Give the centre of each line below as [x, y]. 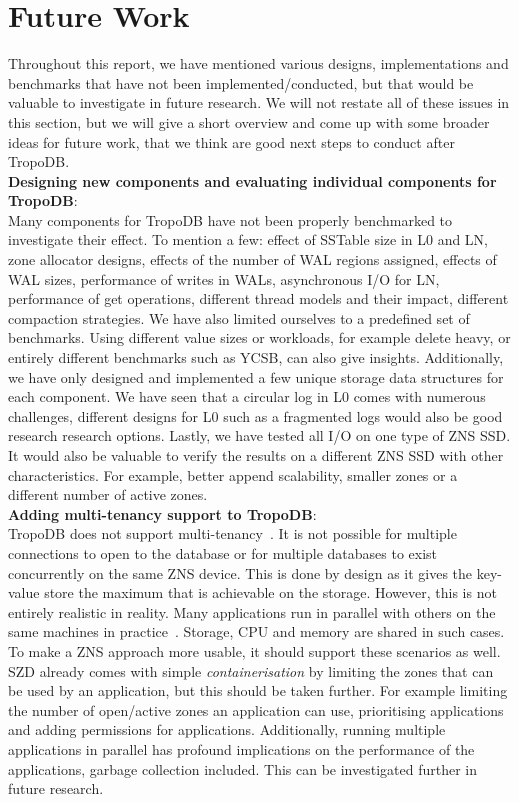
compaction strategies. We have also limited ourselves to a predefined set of [239, 317]
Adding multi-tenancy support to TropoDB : [162, 513]
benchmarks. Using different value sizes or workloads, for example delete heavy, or [259, 337]
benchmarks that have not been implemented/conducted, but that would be [241, 82]
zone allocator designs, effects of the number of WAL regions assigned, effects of [252, 259]
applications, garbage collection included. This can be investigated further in [242, 768]
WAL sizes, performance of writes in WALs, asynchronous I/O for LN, [224, 278]
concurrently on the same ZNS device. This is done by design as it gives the [240, 572]
